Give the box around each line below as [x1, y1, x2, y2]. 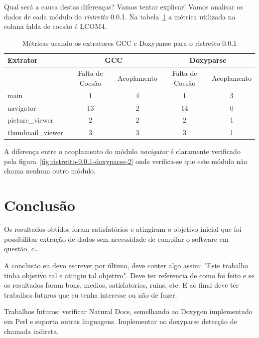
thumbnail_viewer [7, 127, 63, 138]
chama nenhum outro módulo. [4, 166, 96, 176]
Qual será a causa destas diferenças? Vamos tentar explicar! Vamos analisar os [4, 1, 243, 11]
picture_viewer [7, 115, 54, 125]
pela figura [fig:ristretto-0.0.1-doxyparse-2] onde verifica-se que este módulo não [4, 156, 248, 166]
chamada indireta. [4, 326, 59, 336]
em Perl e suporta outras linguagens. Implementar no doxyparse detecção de [4, 316, 237, 326]
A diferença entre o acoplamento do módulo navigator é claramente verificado [4, 146, 241, 157]
